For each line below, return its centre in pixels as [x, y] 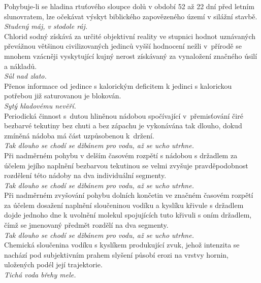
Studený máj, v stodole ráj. [46, 26]
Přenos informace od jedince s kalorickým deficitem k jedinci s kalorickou [118, 85]
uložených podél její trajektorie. [53, 264]
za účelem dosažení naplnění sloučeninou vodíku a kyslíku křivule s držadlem [124, 205]
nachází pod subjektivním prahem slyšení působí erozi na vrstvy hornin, [116, 254]
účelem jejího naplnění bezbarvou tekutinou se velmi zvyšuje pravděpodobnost [126, 165]
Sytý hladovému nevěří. [40, 105]
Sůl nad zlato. [25, 76]
